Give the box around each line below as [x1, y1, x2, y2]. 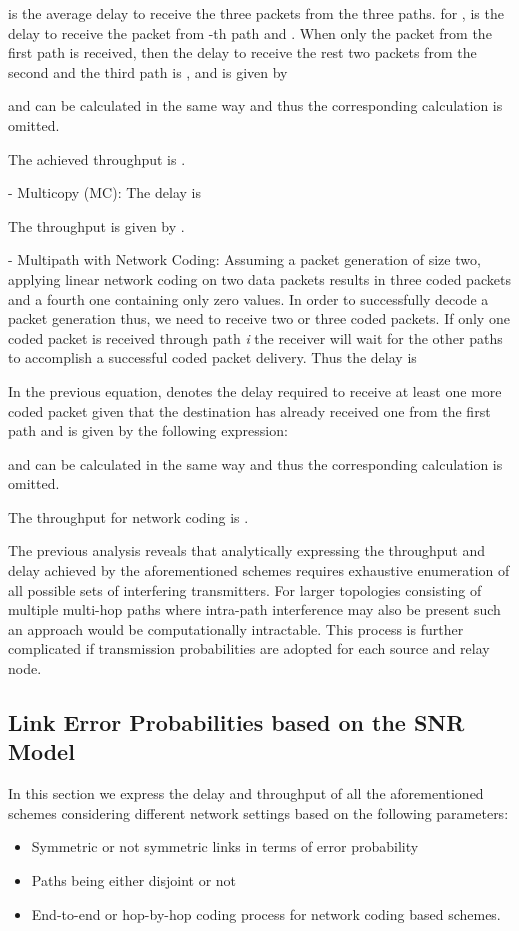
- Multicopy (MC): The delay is [8, 182, 201, 203]
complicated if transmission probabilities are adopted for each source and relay [8, 638, 490, 659]
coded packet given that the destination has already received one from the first [8, 400, 491, 421]
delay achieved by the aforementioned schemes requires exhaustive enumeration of [8, 560, 510, 581]
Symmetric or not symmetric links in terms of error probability [31, 836, 419, 857]
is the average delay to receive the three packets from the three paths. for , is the [8, 3, 504, 23]
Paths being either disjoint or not [31, 870, 237, 890]
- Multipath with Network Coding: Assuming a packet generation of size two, [8, 249, 481, 270]
